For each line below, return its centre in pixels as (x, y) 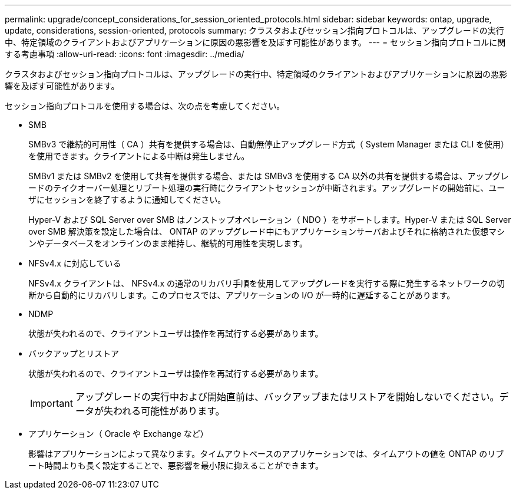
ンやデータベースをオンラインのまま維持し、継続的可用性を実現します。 (168, 243)
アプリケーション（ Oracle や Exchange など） (118, 434)
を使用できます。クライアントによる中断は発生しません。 (139, 156)
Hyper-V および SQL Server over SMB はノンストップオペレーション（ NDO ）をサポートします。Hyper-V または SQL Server (270, 220)
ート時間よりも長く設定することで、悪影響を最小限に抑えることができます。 (176, 465)
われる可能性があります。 (169, 411)
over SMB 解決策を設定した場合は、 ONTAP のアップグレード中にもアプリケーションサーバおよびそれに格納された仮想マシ (267, 231)
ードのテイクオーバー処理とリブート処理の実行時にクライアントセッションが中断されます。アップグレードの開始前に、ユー (267, 188)
